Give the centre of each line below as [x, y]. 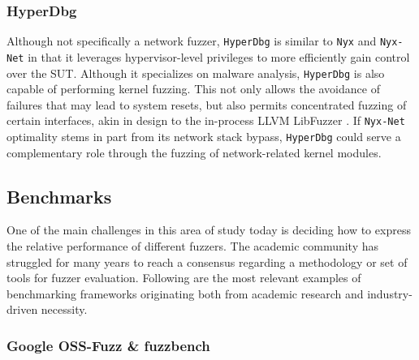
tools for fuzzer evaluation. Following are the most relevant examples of [184, 278]
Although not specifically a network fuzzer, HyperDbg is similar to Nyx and [192, 41]
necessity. [64, 309]
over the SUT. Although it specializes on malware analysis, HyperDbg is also [196, 73]
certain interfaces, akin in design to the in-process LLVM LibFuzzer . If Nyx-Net [206, 120]
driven [22, 309]
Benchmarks [59, 196]
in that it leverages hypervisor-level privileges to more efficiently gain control [219, 56]
